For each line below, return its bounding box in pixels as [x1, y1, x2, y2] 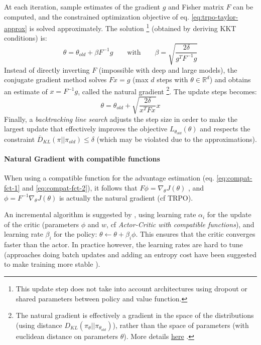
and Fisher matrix [168, 2, 224, 12]
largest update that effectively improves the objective [4, 123, 168, 134]
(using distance [16, 319, 62, 330]
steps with [157, 74, 188, 85]
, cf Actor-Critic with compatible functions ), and [106, 219, 254, 229]
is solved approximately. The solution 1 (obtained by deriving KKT [29, 22, 236, 33]
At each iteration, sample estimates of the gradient [4, 2, 160, 12]
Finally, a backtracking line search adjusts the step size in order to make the [4, 113, 237, 124]
